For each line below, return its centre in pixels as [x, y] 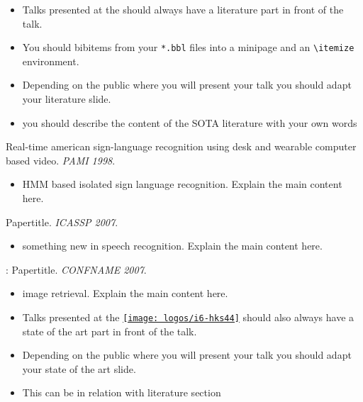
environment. [51, 61]
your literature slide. [67, 99]
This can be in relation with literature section [122, 392]
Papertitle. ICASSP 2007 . [62, 222]
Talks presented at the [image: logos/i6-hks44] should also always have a [188, 317]
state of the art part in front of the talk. [110, 331]
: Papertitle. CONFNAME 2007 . [76, 269]
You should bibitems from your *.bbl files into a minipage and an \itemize [188, 47]
